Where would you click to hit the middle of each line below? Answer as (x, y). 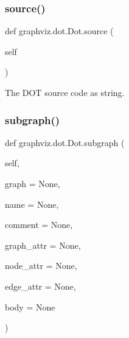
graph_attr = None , (43, 245)
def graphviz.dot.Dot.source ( (59, 31)
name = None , (32, 204)
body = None (30, 307)
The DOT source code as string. (65, 92)
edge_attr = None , (40, 286)
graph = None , (33, 183)
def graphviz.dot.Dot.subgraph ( (65, 142)
